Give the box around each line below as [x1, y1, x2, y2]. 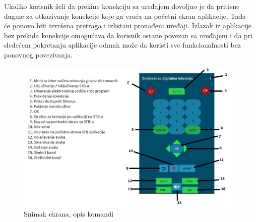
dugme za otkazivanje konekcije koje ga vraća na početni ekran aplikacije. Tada [4, 10, 246, 21]
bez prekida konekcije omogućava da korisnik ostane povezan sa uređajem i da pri [4, 30, 253, 40]
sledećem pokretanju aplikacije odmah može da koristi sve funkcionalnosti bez [4, 40, 241, 50]
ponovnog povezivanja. [4, 49, 73, 59]
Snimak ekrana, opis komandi [24, 208, 114, 219]
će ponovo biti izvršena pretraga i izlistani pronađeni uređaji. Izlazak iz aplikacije [4, 20, 252, 31]
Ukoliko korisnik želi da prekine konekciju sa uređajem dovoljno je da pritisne [4, 1, 240, 11]
